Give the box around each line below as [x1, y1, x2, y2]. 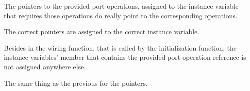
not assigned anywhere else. [4, 61, 86, 71]
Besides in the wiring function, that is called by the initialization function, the [4, 42, 237, 52]
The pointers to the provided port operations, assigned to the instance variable [4, 1, 239, 11]
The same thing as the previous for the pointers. [4, 78, 148, 88]
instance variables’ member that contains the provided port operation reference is [4, 52, 246, 62]
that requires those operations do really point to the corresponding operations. [4, 10, 237, 20]
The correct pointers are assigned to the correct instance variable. [4, 26, 200, 37]
